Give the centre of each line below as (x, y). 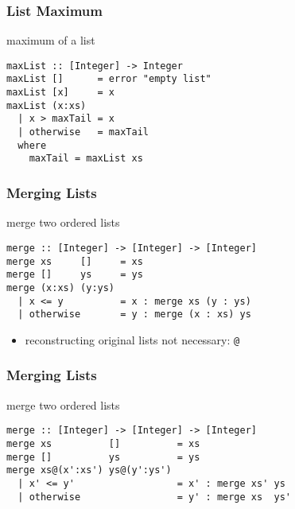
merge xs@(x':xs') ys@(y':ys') (89, 470)
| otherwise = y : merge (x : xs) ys (134, 315)
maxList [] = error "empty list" (109, 79)
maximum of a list (51, 40)
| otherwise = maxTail (83, 132)
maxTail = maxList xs (86, 159)
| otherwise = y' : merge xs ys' (154, 497)
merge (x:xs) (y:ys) (61, 288)
